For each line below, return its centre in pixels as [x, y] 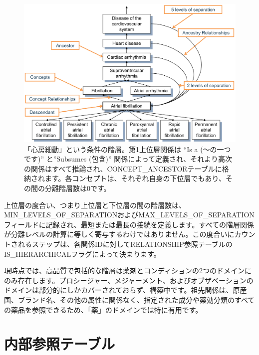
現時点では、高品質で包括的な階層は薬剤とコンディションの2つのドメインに [128, 270]
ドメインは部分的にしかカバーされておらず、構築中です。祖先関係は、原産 [126, 290]
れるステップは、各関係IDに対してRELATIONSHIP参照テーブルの [125, 244]
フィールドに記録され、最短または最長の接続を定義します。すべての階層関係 [129, 224]
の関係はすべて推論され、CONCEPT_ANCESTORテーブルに [123, 168]
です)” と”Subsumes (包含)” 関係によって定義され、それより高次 [128, 159]
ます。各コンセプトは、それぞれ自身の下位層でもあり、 [135, 178]
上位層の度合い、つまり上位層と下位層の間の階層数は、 [95, 205]
